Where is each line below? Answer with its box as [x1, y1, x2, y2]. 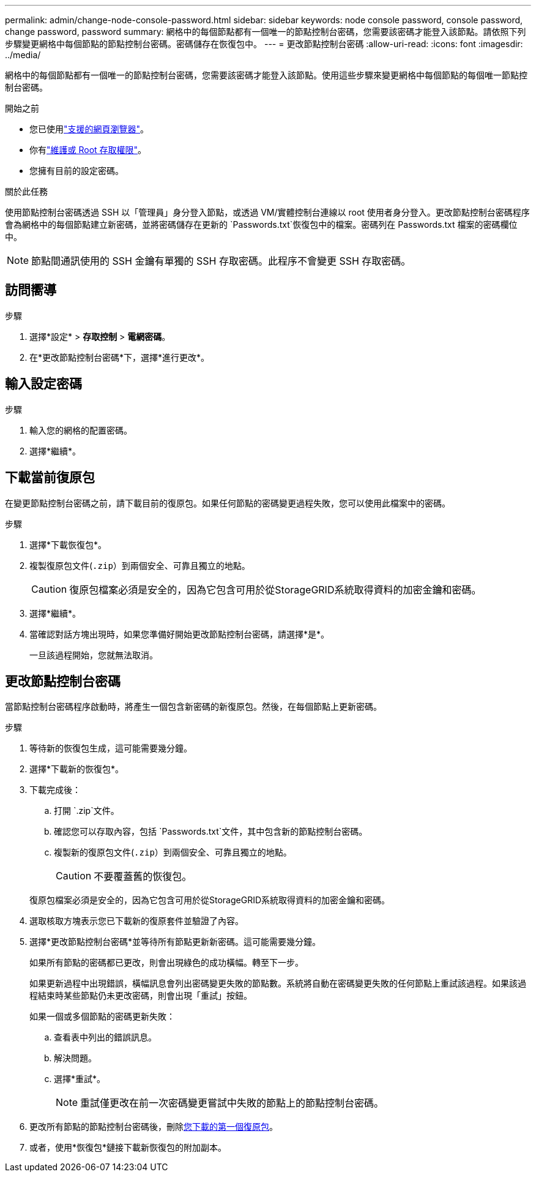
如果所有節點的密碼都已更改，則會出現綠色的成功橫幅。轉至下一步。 [29, 957, 303, 968]
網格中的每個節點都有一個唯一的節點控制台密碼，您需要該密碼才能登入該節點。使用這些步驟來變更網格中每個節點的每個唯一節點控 [5, 70, 527, 80]
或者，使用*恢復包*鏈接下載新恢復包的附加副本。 [29, 1142, 227, 1153]
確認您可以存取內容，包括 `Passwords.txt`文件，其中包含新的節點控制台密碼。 [54, 826, 368, 837]
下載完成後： [29, 784, 81, 795]
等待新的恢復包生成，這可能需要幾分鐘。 [29, 743, 192, 754]
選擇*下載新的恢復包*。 [29, 764, 124, 775]
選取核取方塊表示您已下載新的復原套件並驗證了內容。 [29, 916, 244, 927]
